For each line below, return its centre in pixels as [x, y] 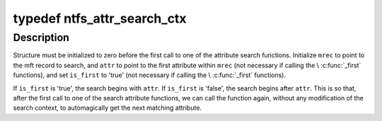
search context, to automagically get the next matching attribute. [107, 108]
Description [41, 38]
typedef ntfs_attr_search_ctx [100, 18]
